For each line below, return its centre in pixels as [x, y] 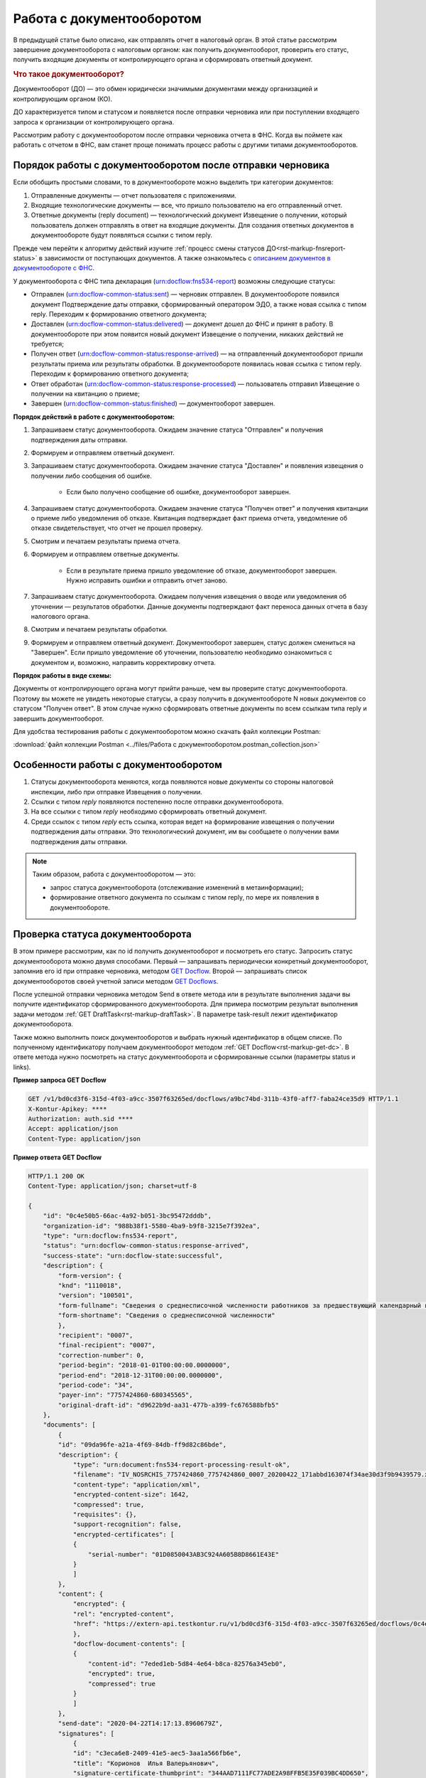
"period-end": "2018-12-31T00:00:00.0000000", [140, 1375]
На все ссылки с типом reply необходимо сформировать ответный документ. [149, 811]
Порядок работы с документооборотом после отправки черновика [171, 165]
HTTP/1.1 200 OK [56, 1176]
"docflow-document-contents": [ [129, 1644]
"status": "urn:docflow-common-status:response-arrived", [146, 1246]
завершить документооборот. [59, 718]
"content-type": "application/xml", [137, 1484]
